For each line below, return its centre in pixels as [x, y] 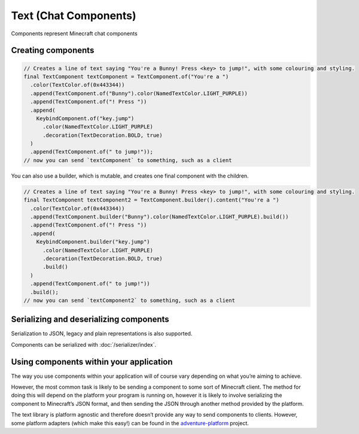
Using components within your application [92, 362]
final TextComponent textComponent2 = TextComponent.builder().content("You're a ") [151, 200]
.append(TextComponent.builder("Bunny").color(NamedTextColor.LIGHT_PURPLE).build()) [159, 216]
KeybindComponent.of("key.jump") [85, 118]
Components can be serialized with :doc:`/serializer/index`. [84, 344]
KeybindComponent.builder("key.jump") [93, 242]
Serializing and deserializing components [90, 320]
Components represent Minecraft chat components [74, 33]
